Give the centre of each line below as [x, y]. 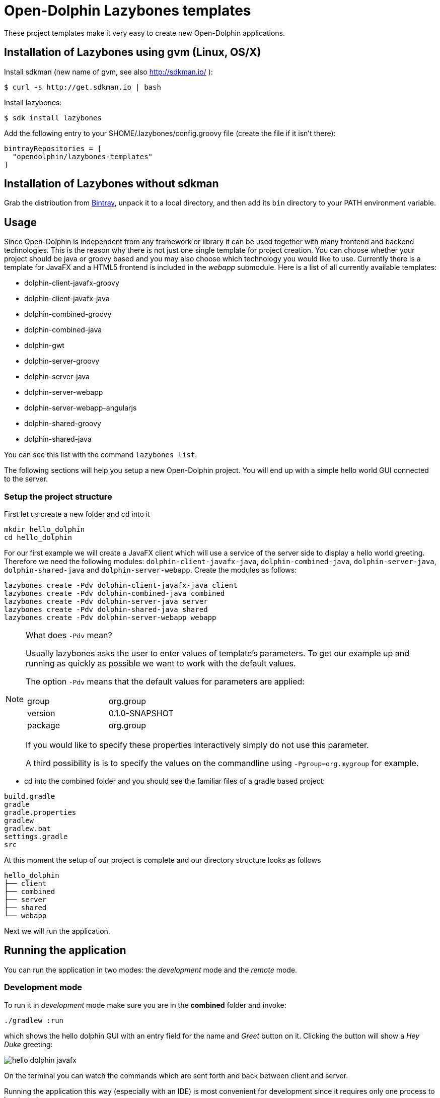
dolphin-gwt [44, 346]
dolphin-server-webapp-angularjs [81, 408]
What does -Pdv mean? [69, 635]
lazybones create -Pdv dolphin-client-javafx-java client [121, 586]
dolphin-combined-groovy [68, 314]
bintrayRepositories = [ [53, 148]
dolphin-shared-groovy [63, 424]
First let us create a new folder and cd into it [77, 514]
